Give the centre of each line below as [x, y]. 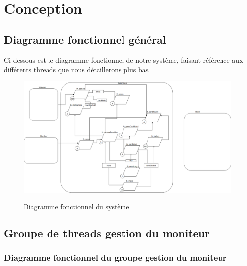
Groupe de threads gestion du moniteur [107, 233]
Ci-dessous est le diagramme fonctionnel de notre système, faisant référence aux [123, 60]
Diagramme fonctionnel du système [76, 206]
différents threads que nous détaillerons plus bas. [77, 69]
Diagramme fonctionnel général [85, 39]
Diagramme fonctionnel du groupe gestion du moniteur [115, 257]
